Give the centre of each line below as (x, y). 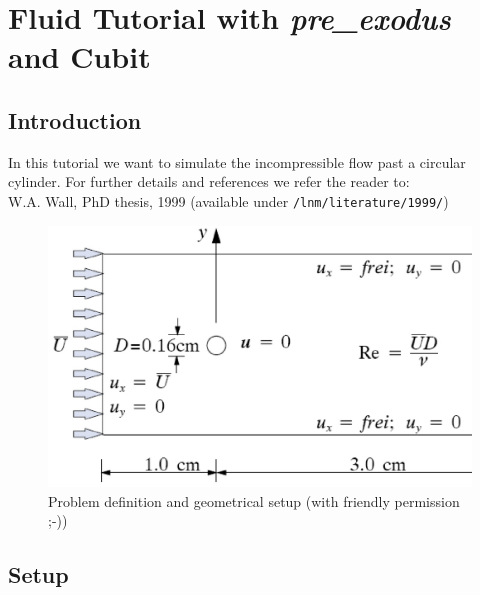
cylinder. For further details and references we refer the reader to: (209, 181)
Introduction (75, 119)
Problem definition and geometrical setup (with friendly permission (254, 500)
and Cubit (79, 56)
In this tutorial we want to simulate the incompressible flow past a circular (237, 161)
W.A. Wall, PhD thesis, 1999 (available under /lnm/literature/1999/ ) (228, 200)
